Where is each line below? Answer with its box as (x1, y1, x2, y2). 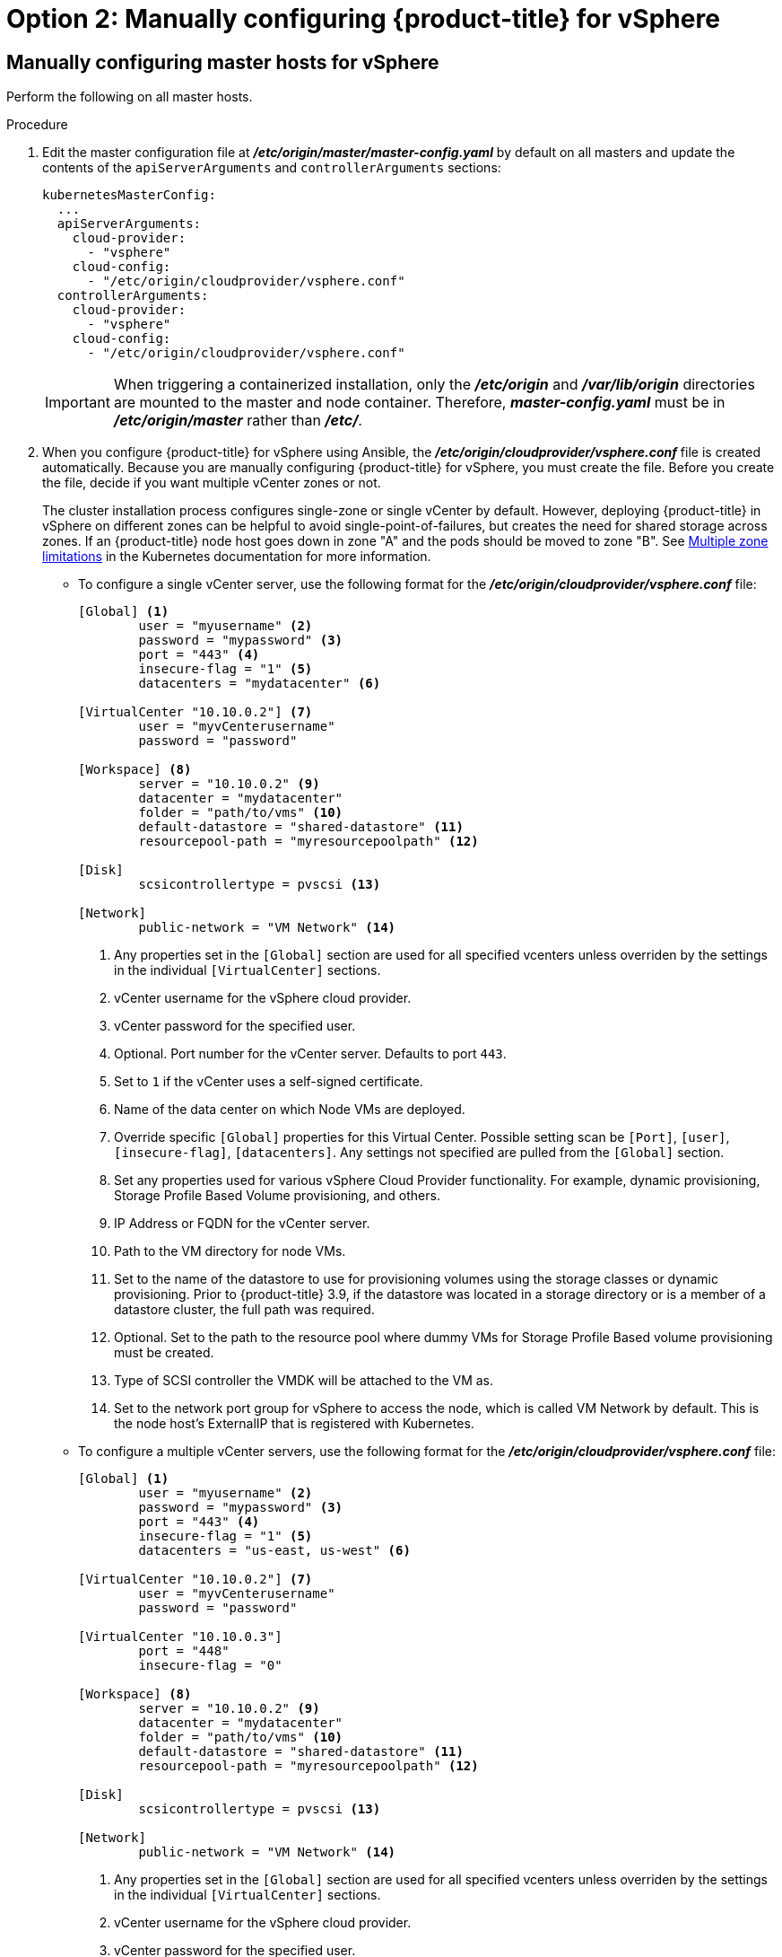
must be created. (114, 1345, 214, 1361)
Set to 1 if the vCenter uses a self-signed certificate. (114, 1074, 423, 1090)
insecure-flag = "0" (138, 1658, 282, 1673)
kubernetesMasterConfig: (42, 188, 216, 203)
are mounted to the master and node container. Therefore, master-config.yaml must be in (113, 393, 726, 412)
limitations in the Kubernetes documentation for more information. (42, 548, 431, 565)
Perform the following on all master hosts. (6, 89, 253, 105)
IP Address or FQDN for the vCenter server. (114, 1215, 370, 1232)
